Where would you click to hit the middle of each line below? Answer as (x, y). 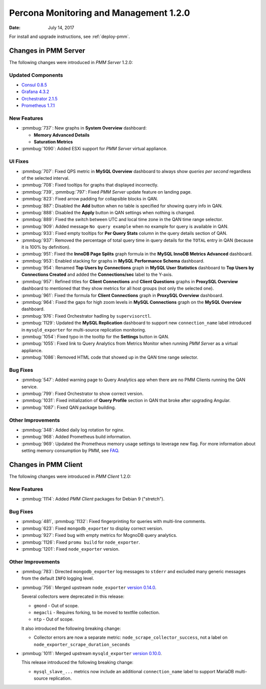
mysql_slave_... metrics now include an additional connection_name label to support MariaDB (134, 671)
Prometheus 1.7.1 (38, 105)
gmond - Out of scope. (56, 605)
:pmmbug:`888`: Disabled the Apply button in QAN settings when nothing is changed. (108, 212)
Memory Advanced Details (62, 135)
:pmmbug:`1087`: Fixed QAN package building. (69, 407)
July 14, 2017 (61, 28)
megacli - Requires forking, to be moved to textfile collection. (97, 613)
